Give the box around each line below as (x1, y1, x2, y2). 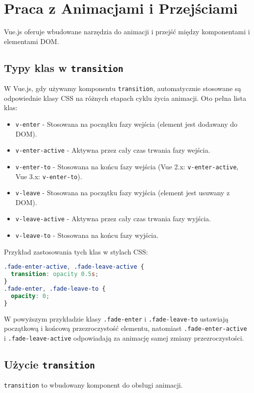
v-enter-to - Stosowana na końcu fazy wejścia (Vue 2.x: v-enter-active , (15, 161, 239, 171)
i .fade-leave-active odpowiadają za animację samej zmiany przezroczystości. (4, 332, 244, 343)
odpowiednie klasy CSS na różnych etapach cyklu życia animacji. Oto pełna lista (4, 92, 246, 103)
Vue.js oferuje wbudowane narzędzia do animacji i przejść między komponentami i (4, 26, 250, 37)
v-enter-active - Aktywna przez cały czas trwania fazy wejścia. (15, 145, 210, 155)
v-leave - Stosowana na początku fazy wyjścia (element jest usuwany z (15, 187, 230, 198)
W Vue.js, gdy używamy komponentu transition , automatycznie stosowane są (4, 83, 241, 93)
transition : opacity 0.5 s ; (11, 271, 99, 278)
